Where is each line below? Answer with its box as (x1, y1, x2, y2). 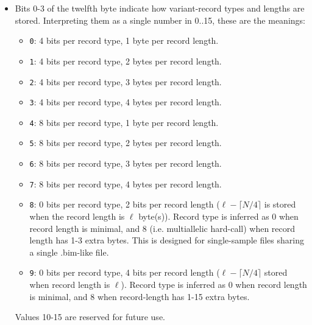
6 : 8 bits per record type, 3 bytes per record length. (29, 157, 222, 170)
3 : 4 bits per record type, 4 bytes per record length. (29, 96, 222, 108)
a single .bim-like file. (29, 245, 109, 258)
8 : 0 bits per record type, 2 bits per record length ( (29, 198, 220, 211)
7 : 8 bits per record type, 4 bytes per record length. (29, 177, 222, 190)
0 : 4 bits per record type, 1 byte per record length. (29, 34, 219, 47)
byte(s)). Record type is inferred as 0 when (138, 210, 299, 223)
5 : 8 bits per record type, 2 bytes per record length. (29, 136, 222, 149)
